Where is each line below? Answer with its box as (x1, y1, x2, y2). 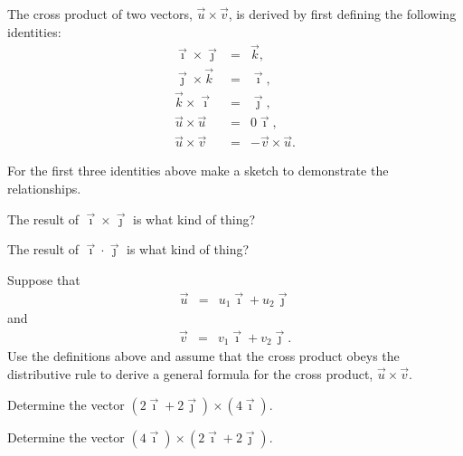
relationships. (7, 179, 81, 198)
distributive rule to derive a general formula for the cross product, (7, 365, 373, 383)
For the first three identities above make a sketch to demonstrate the (7, 161, 389, 180)
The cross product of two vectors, (7, 5, 193, 23)
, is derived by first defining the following (228, 5, 457, 23)
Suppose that (7, 270, 80, 289)
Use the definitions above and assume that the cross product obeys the (7, 347, 400, 366)
